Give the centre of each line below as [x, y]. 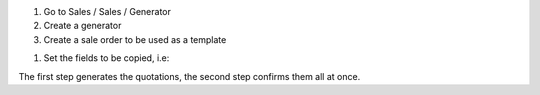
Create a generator [82, 26]
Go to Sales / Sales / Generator [107, 11]
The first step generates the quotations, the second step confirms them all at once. [189, 76]
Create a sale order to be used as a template [135, 39]
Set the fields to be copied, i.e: [106, 58]
